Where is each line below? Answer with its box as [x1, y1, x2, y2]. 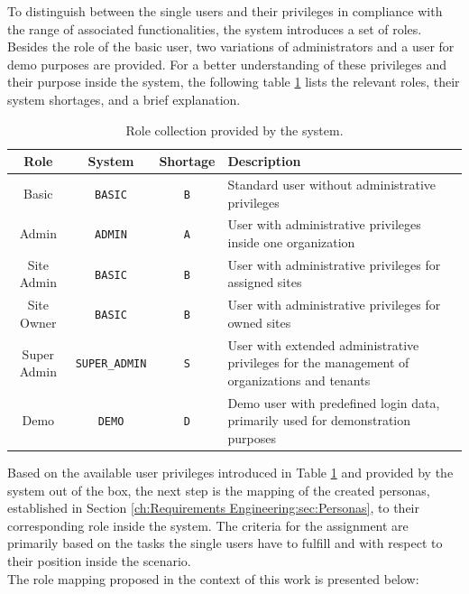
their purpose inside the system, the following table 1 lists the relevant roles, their [7, 72, 460, 91]
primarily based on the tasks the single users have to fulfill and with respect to [7, 534, 443, 552]
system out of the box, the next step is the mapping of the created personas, [7, 480, 430, 499]
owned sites [227, 312, 291, 331]
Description [227, 152, 301, 171]
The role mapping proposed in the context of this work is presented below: [7, 569, 419, 588]
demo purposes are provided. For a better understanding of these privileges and [7, 54, 447, 73]
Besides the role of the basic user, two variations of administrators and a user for [7, 37, 455, 56]
